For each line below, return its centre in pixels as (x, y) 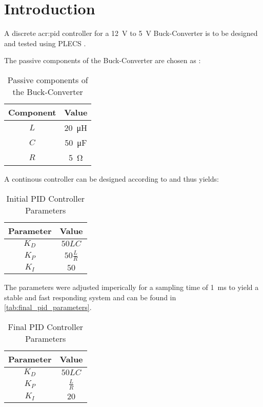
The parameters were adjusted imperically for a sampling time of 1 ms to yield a (131, 287)
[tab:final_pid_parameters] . (48, 307)
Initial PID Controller (46, 198)
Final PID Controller (46, 326)
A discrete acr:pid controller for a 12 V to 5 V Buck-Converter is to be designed (131, 33)
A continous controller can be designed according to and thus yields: (112, 178)
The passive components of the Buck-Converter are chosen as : (103, 60)
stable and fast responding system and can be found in (90, 297)
